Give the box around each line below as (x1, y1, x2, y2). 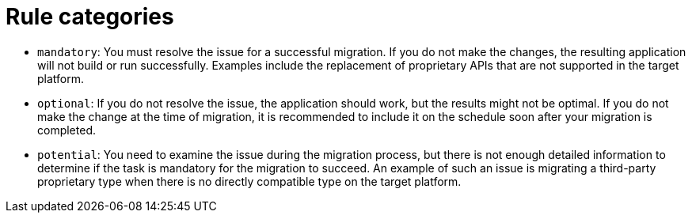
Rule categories (6, 3, 174, 30)
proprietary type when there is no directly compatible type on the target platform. (37, 174, 462, 188)
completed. (37, 123, 96, 137)
